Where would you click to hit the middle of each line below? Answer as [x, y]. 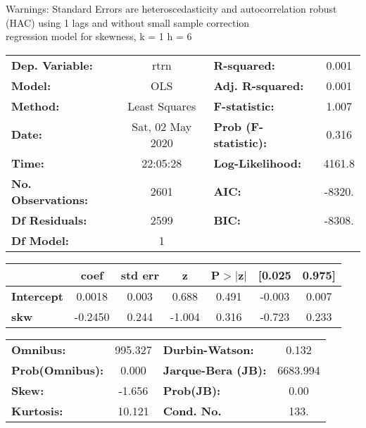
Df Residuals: [49, 220]
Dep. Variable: [52, 65]
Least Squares [162, 106]
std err [140, 275]
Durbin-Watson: [208, 349]
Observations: [50, 199]
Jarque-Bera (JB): [215, 370]
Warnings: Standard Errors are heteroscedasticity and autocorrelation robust [171, 8]
